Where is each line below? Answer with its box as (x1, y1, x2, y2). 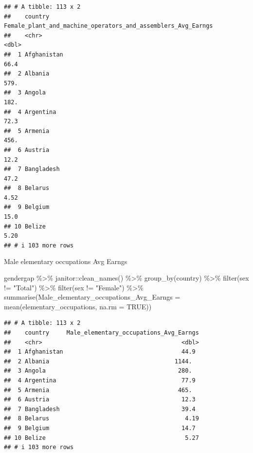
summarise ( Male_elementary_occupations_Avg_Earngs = (4, 292, 181, 302)
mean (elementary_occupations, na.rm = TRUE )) (4, 301, 152, 311)
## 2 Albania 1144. (4, 358, 192, 365)
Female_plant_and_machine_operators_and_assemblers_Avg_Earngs (4, 22, 213, 30)
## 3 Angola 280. (4, 367, 192, 375)
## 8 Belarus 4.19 (4, 415, 199, 422)
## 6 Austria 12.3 (4, 396, 196, 403)
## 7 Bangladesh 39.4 (4, 405, 196, 413)
